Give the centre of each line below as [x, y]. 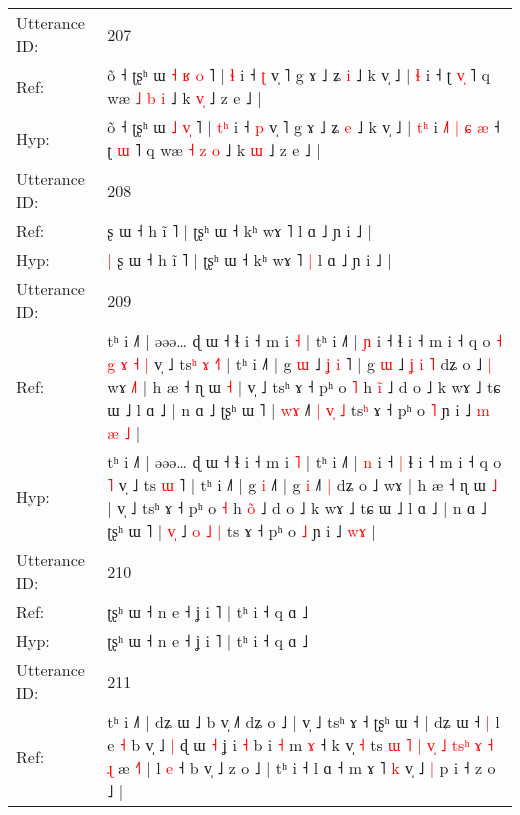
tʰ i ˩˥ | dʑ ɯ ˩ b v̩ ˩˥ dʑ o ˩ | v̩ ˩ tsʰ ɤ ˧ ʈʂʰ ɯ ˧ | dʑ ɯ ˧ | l [303, 721]
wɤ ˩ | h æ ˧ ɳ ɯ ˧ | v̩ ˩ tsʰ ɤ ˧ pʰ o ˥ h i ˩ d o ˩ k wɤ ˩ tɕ [304, 386]
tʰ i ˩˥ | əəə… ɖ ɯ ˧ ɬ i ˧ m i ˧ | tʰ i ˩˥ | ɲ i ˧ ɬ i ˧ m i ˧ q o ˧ [305, 340]
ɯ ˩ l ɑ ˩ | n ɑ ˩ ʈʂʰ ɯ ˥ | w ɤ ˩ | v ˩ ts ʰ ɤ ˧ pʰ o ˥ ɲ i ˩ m [298, 409]
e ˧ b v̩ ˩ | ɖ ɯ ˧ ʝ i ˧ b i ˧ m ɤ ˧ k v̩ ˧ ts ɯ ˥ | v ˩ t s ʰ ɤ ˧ [300, 744]
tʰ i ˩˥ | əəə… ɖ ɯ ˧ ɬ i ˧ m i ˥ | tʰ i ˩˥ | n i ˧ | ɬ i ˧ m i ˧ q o [304, 461]
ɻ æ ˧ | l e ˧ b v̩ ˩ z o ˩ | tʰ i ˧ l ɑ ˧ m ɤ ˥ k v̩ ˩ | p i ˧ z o [301, 767]
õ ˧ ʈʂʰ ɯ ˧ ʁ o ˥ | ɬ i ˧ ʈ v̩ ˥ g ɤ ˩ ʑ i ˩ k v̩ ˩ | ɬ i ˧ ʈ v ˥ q [298, 74]
